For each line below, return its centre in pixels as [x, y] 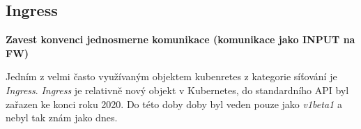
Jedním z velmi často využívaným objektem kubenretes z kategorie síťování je [171, 76]
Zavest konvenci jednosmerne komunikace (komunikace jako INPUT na [180, 39]
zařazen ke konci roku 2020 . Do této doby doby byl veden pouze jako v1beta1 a [174, 104]
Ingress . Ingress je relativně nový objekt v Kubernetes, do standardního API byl [177, 90]
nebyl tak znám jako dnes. [62, 117]
